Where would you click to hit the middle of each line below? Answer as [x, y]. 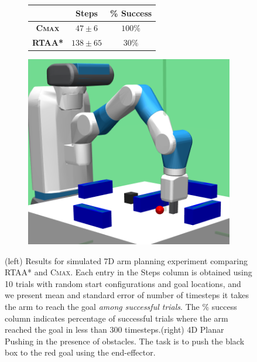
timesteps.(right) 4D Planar [174, 329]
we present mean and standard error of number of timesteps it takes [127, 295]
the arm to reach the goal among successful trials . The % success [121, 306]
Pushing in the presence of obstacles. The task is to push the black [125, 341]
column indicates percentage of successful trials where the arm [116, 318]
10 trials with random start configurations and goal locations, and [123, 283]
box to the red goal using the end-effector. [80, 352]
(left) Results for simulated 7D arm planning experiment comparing [126, 260]
